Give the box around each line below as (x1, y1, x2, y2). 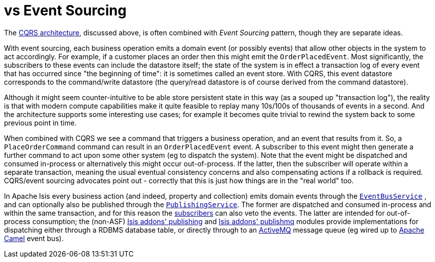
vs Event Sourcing (4, 2, 127, 19)
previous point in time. (4, 118, 77, 127)
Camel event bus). (4, 234, 64, 243)
